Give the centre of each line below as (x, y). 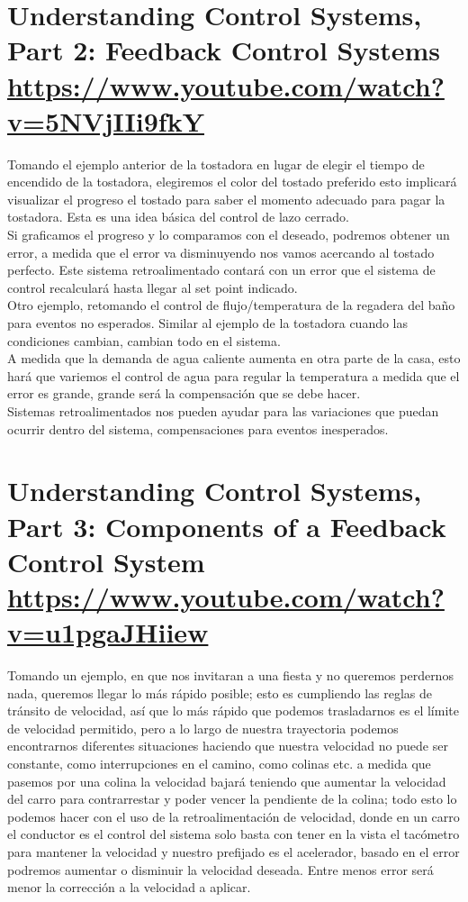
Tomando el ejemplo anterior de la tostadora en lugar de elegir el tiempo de (216, 164)
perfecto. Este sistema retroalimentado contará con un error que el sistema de (221, 270)
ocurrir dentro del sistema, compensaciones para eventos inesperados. (198, 428)
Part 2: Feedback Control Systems (224, 50)
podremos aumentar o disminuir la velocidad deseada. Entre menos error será (220, 869)
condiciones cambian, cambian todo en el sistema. (144, 340)
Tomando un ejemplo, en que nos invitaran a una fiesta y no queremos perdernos (230, 675)
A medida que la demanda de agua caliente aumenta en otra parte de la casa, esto (234, 358)
